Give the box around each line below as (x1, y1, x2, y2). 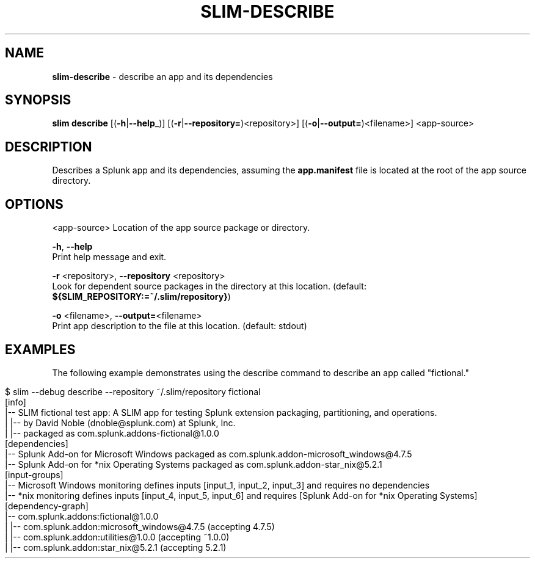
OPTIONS (5, 196, 64, 212)
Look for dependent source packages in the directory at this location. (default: (52, 281, 366, 292)
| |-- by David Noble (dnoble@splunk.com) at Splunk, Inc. (5, 417, 236, 428)
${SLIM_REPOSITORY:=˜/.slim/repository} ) (52, 291, 231, 302)
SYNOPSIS (5, 92, 71, 108)
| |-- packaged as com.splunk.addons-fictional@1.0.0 (5, 427, 219, 438)
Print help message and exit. (52, 252, 167, 263)
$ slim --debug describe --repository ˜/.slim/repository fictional (5, 386, 261, 397)
